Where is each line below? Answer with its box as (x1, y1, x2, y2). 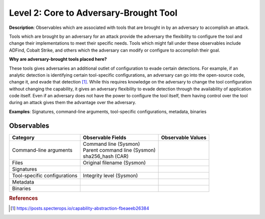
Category (12, 134, 35, 141)
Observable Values (161, 134, 207, 141)
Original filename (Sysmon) (82, 159, 146, 166)
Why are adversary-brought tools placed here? (9, 56, 107, 62)
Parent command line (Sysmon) (82, 146, 156, 153)
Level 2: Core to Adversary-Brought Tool (9, 7, 178, 18)
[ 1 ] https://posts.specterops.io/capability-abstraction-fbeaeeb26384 (10, 205, 150, 211)
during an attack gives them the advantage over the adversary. (9, 100, 136, 106)
